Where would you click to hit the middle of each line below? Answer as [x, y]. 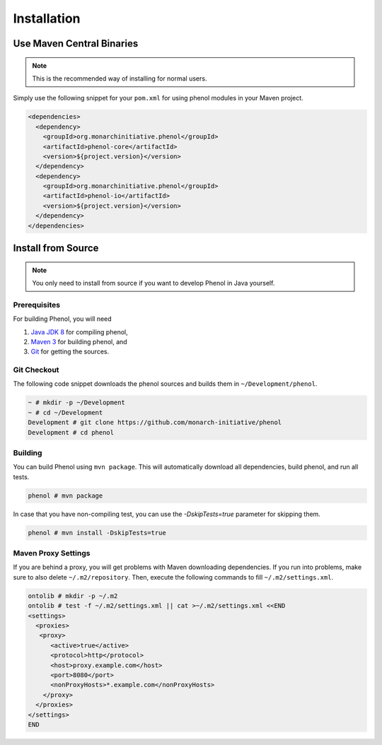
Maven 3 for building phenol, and [79, 341]
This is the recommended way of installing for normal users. [120, 78]
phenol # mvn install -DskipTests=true [97, 533]
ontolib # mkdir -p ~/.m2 [73, 596]
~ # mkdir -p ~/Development [76, 403]
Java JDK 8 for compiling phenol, [79, 332]
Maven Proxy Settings [52, 553]
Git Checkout [36, 370]
